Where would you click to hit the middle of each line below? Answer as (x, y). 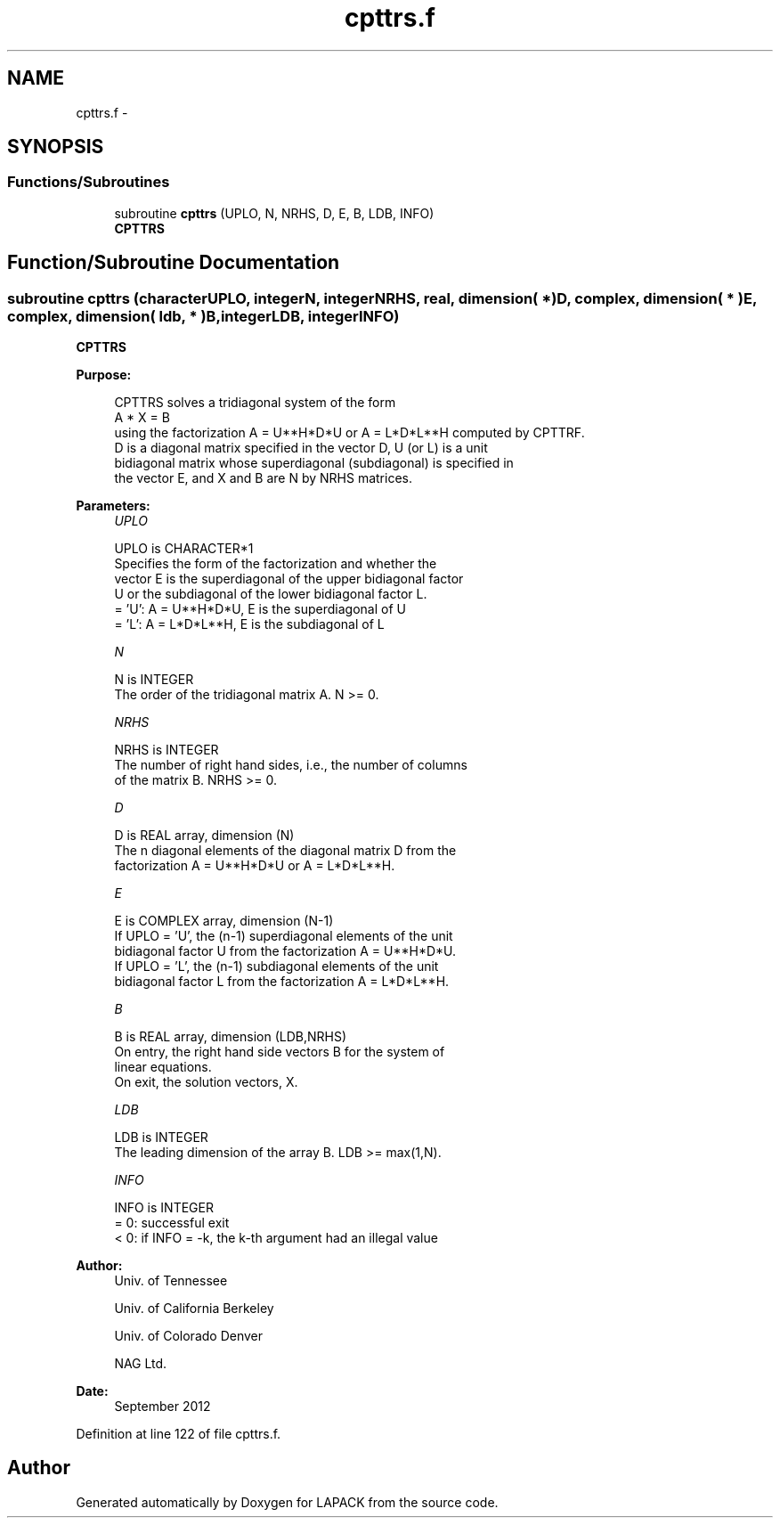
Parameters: (113, 506)
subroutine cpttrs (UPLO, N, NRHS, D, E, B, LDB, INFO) (274, 213)
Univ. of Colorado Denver (189, 1336)
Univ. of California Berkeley (194, 1309)
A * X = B (142, 418)
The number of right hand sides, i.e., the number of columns (291, 765)
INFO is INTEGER (164, 1208)
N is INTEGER (154, 680)
